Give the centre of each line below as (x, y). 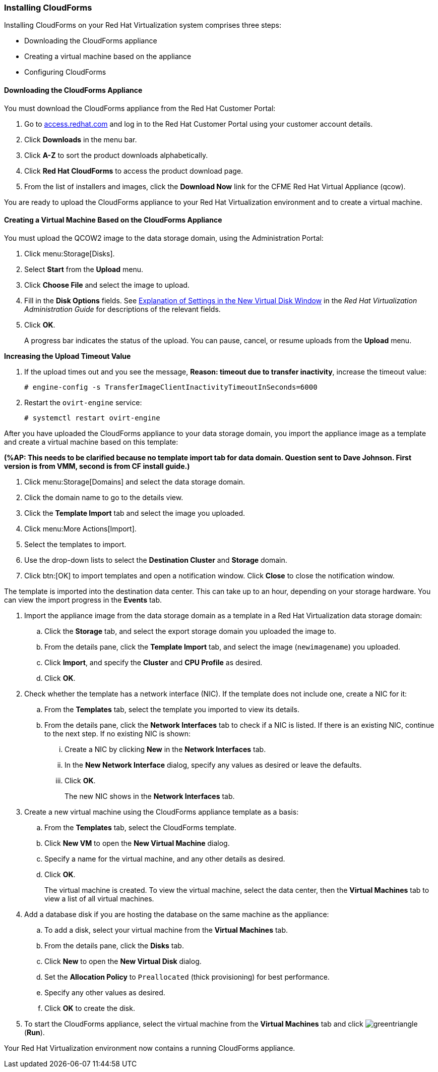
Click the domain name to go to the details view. (104, 497)
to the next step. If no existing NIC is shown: (118, 733)
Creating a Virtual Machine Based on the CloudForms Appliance (113, 220)
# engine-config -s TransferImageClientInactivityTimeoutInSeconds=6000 (171, 387)
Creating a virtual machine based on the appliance (108, 57)
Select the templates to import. (75, 544)
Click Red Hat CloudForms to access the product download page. (134, 171)
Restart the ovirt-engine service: (83, 402)
